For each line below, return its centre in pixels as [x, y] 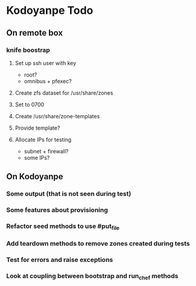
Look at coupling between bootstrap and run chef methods [92, 277]
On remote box [35, 33]
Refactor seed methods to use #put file [63, 227]
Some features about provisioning [57, 210]
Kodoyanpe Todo [50, 11]
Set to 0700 [30, 104]
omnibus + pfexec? [48, 81]
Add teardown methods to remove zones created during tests [98, 244]
